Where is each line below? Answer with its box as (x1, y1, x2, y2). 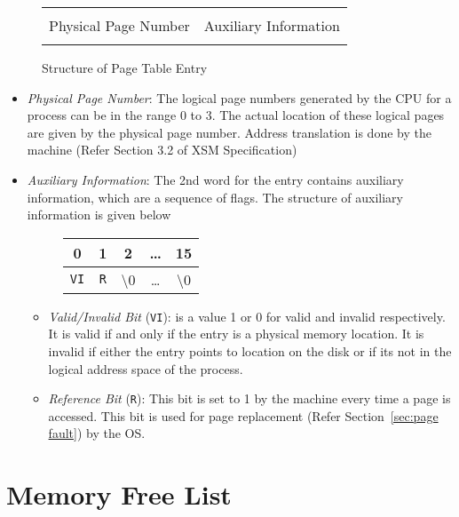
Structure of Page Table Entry (42, 59, 208, 76)
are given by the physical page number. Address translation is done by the (27, 123, 431, 141)
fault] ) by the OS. (48, 424, 146, 442)
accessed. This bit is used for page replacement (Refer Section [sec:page (48, 406, 439, 425)
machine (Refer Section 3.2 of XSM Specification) (27, 140, 297, 159)
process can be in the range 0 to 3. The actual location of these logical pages (27, 106, 445, 124)
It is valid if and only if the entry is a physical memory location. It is (48, 324, 424, 343)
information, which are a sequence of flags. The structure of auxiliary (27, 187, 403, 206)
